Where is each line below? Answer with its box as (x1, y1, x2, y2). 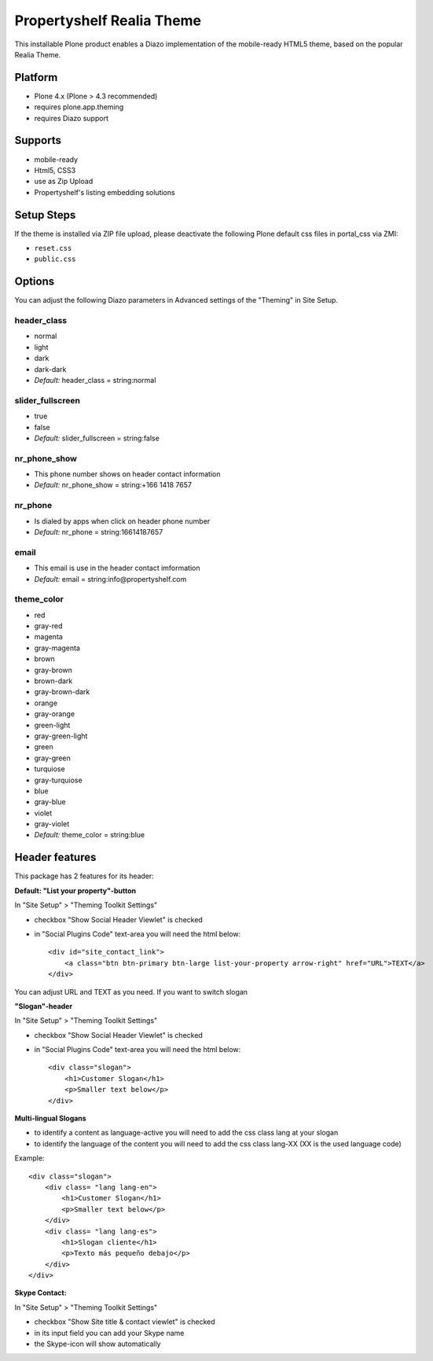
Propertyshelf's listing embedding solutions (34, 187, 176, 197)
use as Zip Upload (34, 177, 94, 186)
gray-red (34, 621, 63, 631)
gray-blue (34, 797, 66, 807)
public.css (34, 255, 76, 263)
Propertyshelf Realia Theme (14, 12, 202, 29)
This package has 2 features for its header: (14, 871, 155, 881)
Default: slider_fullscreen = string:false (34, 433, 160, 443)
